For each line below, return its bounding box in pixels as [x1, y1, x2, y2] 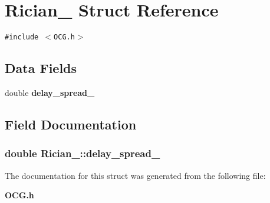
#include [5, 33, 39, 42]
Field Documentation [5, 115, 137, 133]
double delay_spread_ [5, 86, 95, 98]
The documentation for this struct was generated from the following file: [5, 169, 266, 181]
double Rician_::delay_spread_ [5, 146, 160, 161]
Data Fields [5, 59, 77, 77]
